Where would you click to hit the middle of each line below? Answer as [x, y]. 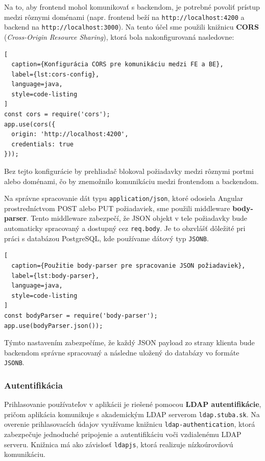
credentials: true [43, 144]
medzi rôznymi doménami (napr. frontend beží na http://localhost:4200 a [124, 17]
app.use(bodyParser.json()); [54, 326]
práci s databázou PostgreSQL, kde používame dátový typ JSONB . [106, 238]
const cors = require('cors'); [57, 114]
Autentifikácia [33, 385]
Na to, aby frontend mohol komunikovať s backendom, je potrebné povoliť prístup [132, 7]
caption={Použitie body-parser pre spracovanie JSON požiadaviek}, [128, 265]
